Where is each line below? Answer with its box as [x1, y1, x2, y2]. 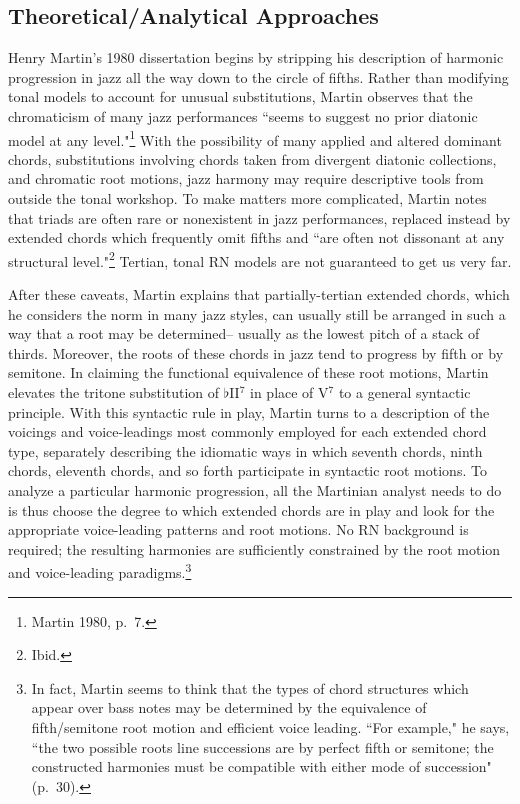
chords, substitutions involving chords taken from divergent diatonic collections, [8, 148, 497, 169]
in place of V [250, 382, 329, 403]
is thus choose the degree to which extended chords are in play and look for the [8, 499, 495, 520]
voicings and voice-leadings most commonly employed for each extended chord [8, 421, 487, 442]
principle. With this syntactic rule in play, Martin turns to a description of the [8, 401, 490, 422]
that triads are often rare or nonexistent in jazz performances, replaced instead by [8, 207, 511, 228]
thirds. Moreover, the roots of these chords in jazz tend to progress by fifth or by [8, 342, 504, 363]
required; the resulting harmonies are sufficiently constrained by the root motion [8, 538, 501, 559]
